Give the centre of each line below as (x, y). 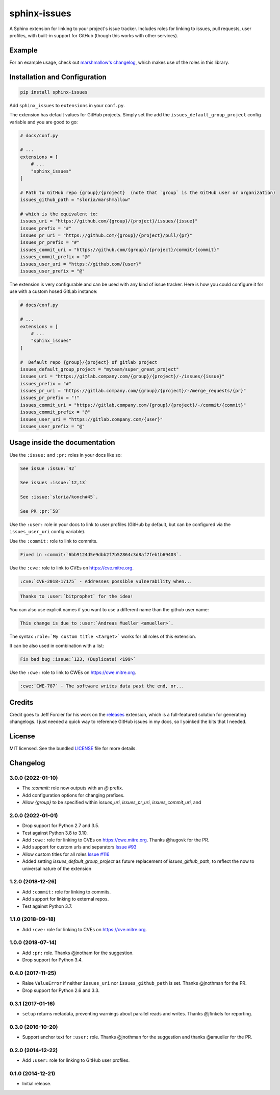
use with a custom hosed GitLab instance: (54, 291)
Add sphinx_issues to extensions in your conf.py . (67, 105)
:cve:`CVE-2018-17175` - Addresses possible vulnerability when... (106, 581)
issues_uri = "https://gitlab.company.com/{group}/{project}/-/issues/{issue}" (122, 377)
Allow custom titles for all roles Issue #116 (66, 854)
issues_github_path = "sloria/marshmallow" (75, 200)
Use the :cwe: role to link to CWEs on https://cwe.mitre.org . (73, 673)
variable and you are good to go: (44, 122)
